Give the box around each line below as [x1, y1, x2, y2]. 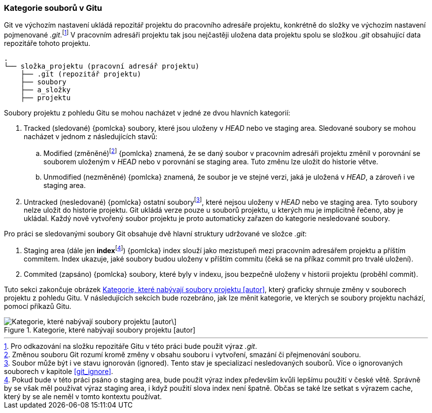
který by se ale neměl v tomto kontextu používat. [4, 392, 162, 401]
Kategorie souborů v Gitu [4, 3, 103, 13]
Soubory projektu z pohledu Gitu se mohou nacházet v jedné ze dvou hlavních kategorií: [4, 109, 290, 117]
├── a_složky [20, 86, 71, 94]
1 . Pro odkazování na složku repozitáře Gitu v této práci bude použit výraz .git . [4, 342, 257, 350]
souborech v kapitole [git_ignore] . [4, 367, 113, 375]
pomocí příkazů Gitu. [4, 302, 72, 310]
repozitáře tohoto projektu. [4, 39, 91, 48]
